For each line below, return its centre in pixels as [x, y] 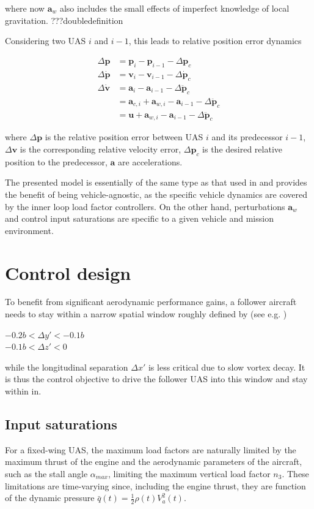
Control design [68, 272]
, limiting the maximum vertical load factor [189, 473]
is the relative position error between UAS [124, 137]
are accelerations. [150, 161]
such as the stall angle [46, 473]
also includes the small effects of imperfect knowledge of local [174, 8]
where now [25, 8]
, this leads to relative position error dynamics [215, 41]
